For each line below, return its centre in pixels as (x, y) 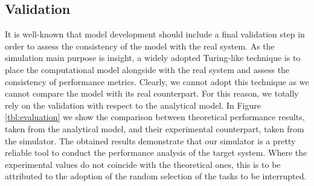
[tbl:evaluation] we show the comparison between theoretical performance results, (155, 117)
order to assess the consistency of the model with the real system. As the (140, 46)
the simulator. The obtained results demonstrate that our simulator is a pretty (150, 140)
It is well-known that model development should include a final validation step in (155, 34)
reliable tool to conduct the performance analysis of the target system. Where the (156, 152)
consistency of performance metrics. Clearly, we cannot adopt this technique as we (157, 81)
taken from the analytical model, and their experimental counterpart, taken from (155, 128)
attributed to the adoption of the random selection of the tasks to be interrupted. (156, 176)
